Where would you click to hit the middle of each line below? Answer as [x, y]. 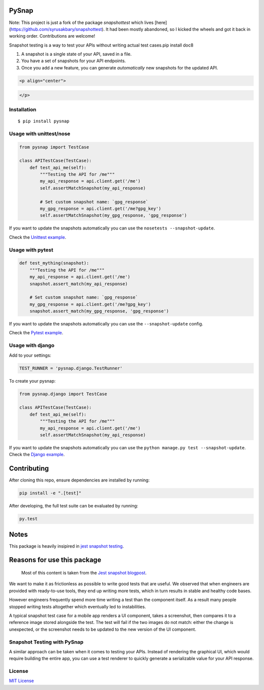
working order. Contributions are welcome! [52, 36]
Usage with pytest [31, 250]
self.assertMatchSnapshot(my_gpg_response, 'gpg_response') [113, 216]
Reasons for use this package [55, 560]
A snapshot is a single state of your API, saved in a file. [77, 54]
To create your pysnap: [32, 381]
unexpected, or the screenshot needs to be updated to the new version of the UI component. [103, 629]
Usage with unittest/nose [40, 134]
